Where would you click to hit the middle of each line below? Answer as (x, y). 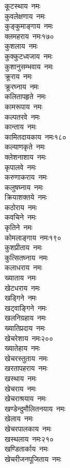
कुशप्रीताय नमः (23, 247)
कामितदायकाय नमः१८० (36, 136)
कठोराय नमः (21, 207)
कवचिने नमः (21, 217)
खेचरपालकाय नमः (28, 428)
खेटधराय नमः (22, 287)
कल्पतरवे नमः (22, 116)
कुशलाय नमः (21, 46)
